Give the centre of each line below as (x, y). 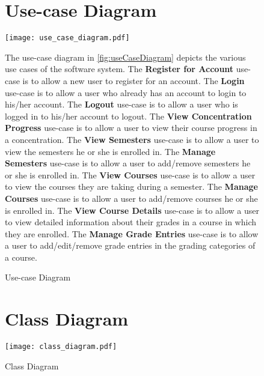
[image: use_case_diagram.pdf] (67, 38)
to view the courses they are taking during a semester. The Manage (131, 186)
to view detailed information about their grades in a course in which (130, 222)
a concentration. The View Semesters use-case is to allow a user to (132, 139)
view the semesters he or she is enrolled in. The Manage (110, 151)
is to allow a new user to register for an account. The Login (134, 80)
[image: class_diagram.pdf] (61, 347)
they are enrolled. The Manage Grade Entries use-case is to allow (132, 233)
